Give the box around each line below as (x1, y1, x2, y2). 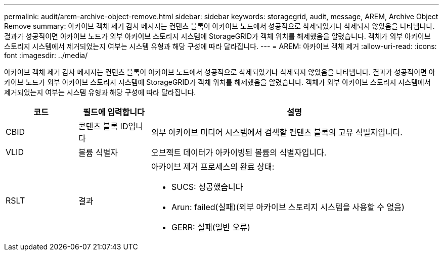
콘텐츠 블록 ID (78, 121, 128, 131)
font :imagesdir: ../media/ (4, 51, 88, 60)
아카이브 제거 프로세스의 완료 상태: (151, 162, 275, 172)
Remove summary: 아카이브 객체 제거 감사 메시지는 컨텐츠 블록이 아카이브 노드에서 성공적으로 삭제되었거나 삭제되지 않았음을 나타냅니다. (4, 22, 435, 30)
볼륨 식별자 (78, 147, 118, 158)
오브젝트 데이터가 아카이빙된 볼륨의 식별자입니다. (151, 147, 327, 158)
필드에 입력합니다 (83, 107, 145, 117)
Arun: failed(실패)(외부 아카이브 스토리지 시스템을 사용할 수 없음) (171, 202, 405, 212)
